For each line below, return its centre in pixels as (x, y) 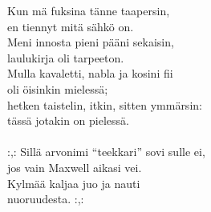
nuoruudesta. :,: (46, 199)
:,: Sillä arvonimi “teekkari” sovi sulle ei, (106, 152)
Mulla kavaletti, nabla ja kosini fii (90, 73)
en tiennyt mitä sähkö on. (71, 26)
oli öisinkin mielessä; (58, 88)
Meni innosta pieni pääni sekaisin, (91, 42)
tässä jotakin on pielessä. (68, 120)
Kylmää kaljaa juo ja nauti (74, 183)
